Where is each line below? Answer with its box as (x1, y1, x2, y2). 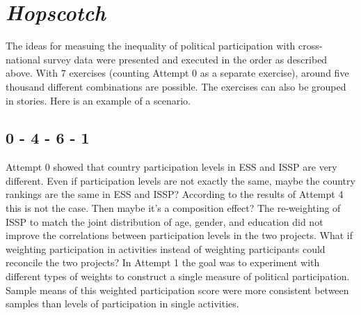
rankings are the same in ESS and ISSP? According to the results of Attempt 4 (6, 187, 344, 201)
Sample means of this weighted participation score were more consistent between (6, 282, 349, 297)
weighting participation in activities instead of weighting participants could (6, 241, 326, 256)
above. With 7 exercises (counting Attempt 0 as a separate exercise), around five (6, 66, 349, 80)
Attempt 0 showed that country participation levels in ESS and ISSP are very (6, 160, 337, 174)
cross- (298, 38, 323, 53)
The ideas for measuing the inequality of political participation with (6, 38, 296, 53)
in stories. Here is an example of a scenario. (6, 93, 191, 107)
